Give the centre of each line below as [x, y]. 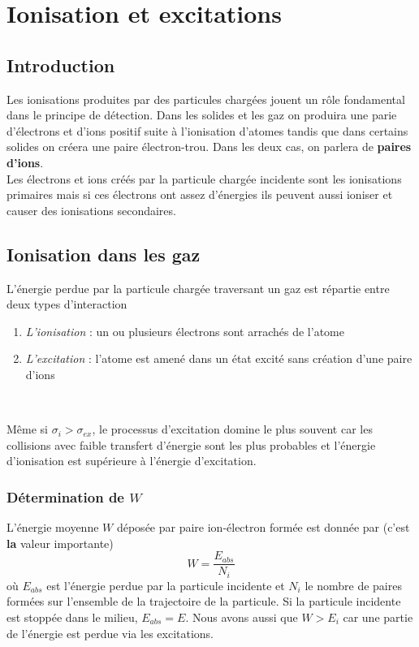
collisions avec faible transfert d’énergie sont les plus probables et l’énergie [191, 444]
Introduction [61, 65]
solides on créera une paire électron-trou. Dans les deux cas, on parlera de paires [209, 147]
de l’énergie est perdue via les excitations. [110, 633]
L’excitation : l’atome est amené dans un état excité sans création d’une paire [219, 358]
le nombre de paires [353, 585]
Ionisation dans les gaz [104, 254]
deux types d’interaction [67, 304]
